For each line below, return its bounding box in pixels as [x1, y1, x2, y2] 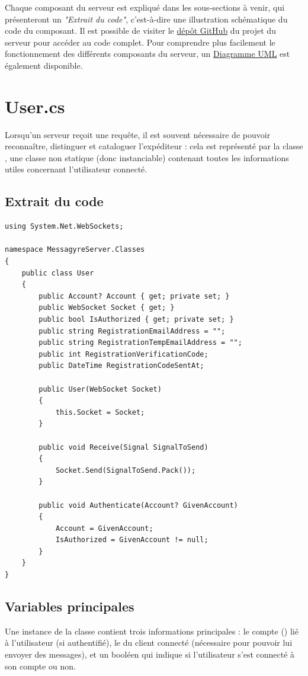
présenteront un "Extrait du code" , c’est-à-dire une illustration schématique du [5, 12, 288, 25]
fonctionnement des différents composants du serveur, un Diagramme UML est [5, 47, 290, 60]
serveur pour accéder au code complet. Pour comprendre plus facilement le [5, 36, 275, 48]
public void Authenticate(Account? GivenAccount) [38, 501, 238, 510]
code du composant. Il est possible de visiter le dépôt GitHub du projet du [5, 24, 276, 37]
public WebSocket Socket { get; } [38, 303, 175, 312]
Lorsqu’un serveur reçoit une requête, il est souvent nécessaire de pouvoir [5, 128, 271, 140]
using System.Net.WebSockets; [5, 222, 124, 231]
